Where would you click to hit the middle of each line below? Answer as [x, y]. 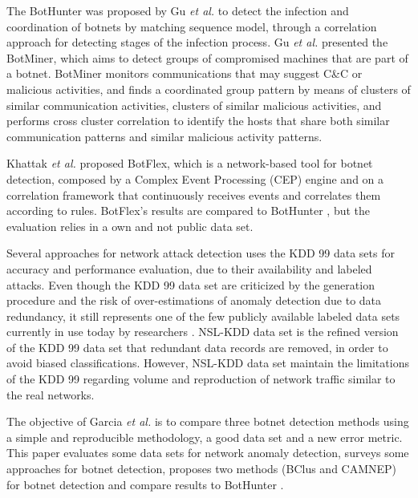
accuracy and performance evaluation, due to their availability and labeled [189, 268]
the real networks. [51, 394]
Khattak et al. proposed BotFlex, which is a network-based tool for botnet [190, 163]
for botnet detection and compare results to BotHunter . [145, 484]
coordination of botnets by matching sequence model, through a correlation [192, 26]
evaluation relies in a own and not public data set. [130, 226]
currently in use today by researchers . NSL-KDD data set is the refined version [203, 332]
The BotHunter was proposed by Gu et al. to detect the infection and [178, 10]
